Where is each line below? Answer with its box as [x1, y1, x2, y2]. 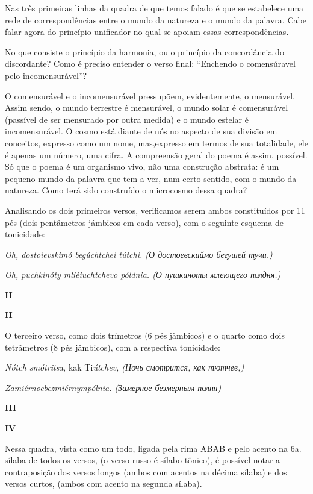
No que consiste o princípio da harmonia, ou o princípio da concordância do [5, 45, 284, 58]
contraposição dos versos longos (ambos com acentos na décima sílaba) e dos [5, 465, 287, 478]
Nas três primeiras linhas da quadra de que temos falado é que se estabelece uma [5, 2, 304, 14]
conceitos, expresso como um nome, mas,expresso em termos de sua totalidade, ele [5, 136, 308, 149]
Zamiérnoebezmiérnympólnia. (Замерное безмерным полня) [5, 381, 222, 393]
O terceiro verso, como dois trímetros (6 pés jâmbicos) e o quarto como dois [5, 329, 285, 342]
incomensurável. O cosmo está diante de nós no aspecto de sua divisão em [5, 125, 277, 137]
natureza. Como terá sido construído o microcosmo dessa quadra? [5, 184, 247, 196]
